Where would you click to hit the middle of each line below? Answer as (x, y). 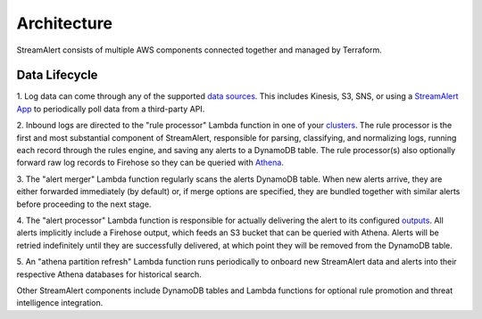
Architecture (65, 23)
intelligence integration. (60, 303)
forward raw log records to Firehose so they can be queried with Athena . (150, 163)
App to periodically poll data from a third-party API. (111, 109)
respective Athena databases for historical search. (109, 274)
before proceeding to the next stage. (84, 204)
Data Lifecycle (57, 75)
